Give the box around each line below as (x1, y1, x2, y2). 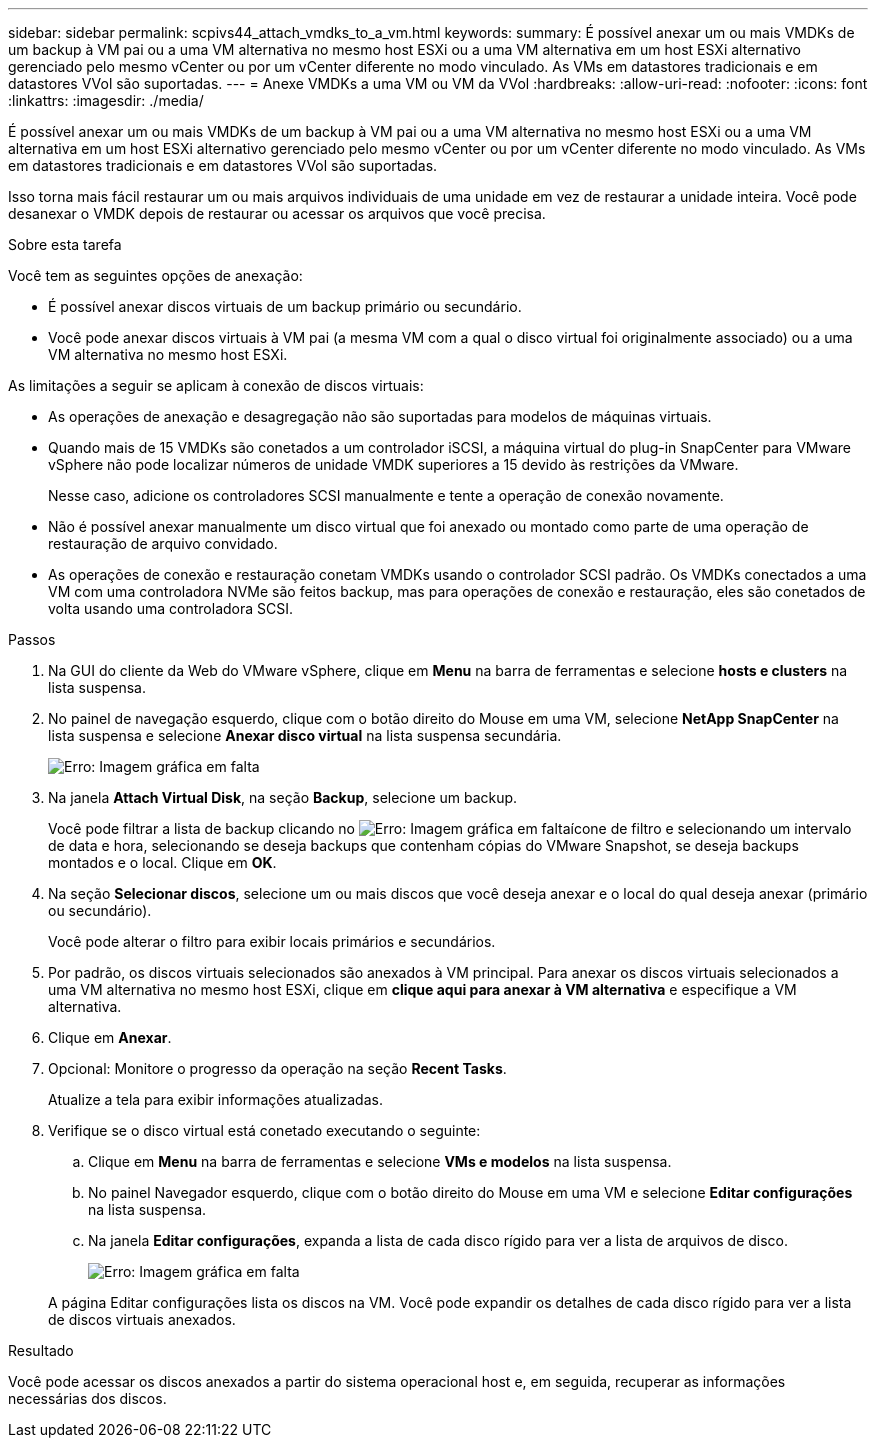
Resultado (8, 1342, 74, 1359)
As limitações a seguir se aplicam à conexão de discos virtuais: (8, 377, 424, 394)
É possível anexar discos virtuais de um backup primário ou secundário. (48, 298, 522, 315)
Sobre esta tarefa (8, 236, 122, 253)
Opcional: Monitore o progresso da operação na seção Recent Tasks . (48, 1060, 507, 1077)
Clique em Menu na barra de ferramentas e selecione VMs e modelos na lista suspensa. (88, 1153, 672, 1170)
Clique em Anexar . (48, 1029, 172, 1046)
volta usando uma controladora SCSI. (48, 600, 294, 617)
